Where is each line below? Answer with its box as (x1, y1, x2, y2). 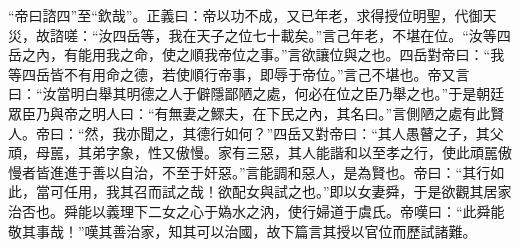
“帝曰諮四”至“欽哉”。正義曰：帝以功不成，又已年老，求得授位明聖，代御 (8, 5, 483, 25)
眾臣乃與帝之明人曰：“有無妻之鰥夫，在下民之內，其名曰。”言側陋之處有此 (8, 102, 491, 123)
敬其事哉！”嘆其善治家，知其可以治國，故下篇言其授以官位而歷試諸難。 (8, 220, 477, 241)
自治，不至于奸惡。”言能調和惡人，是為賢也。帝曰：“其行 (119, 161, 491, 182)
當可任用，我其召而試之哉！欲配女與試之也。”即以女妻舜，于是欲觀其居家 (35, 181, 512, 202)
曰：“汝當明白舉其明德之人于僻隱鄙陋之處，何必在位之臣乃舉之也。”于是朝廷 (8, 83, 505, 104)
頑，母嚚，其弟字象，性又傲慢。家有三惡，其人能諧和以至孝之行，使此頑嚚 (8, 142, 498, 163)
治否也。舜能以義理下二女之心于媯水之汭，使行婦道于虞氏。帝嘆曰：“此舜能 (8, 200, 505, 221)
